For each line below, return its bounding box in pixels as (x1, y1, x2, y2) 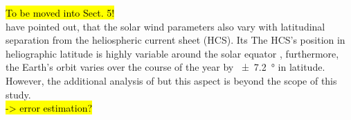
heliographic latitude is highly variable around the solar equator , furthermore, (6, 46, 339, 60)
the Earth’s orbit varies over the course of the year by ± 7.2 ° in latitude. (6, 60, 325, 74)
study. (6, 87, 31, 101)
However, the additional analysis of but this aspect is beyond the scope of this (6, 73, 337, 87)
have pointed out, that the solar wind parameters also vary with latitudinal (6, 19, 325, 33)
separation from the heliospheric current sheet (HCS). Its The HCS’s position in (6, 33, 345, 47)
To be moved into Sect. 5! (6, 6, 115, 19)
